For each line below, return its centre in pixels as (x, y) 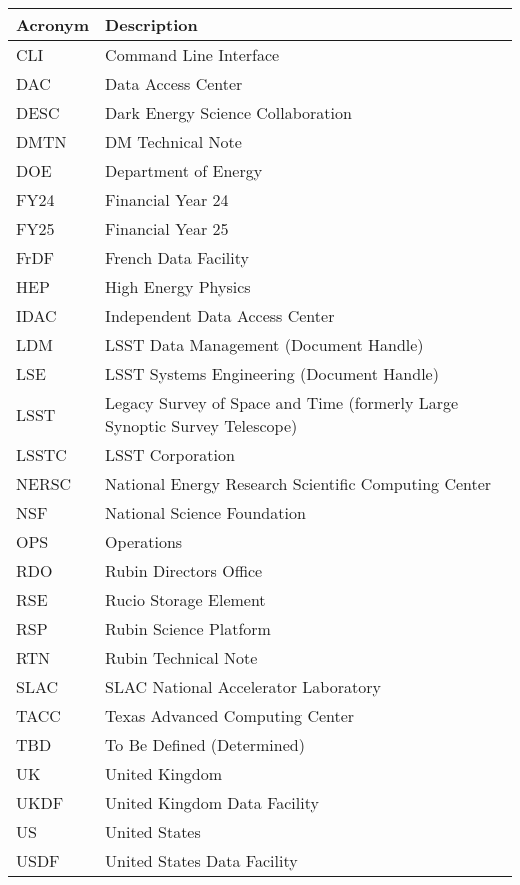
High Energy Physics (178, 286)
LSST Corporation (170, 454)
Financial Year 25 (167, 228)
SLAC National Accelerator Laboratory (243, 686)
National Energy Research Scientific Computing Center (298, 483)
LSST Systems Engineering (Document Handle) (272, 373)
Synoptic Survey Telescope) (201, 425)
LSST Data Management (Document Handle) (264, 344)
